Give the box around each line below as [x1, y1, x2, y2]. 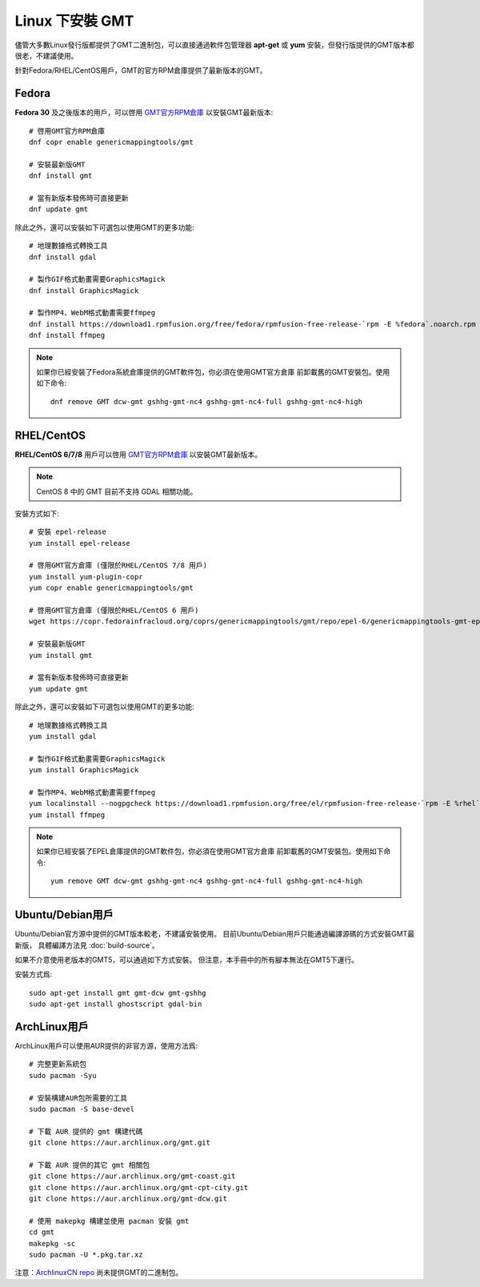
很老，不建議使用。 [14, 50, 78, 60]
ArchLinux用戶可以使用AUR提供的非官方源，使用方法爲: [14, 1041, 198, 1050]
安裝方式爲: [14, 969, 53, 980]
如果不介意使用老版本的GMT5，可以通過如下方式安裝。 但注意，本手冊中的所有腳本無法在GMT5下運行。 [14, 955, 359, 964]
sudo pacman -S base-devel [29, 1105, 135, 1113]
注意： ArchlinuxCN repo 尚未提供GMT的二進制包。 [14, 1268, 183, 1277]
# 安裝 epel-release [29, 527, 107, 536]
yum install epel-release [29, 539, 131, 547]
